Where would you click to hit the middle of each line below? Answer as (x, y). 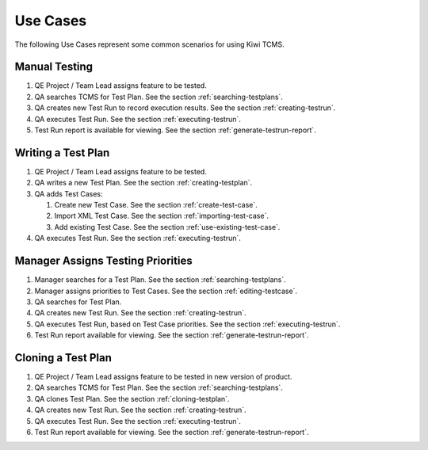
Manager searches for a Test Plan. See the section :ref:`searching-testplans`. (160, 280)
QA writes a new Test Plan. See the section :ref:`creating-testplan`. (143, 183)
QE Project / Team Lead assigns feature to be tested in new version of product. (163, 377)
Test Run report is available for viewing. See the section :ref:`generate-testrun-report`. (175, 130)
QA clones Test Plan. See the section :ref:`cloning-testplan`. (132, 399)
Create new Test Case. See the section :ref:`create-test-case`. (156, 205)
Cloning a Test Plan (63, 358)
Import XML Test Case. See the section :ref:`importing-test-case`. (162, 216)
